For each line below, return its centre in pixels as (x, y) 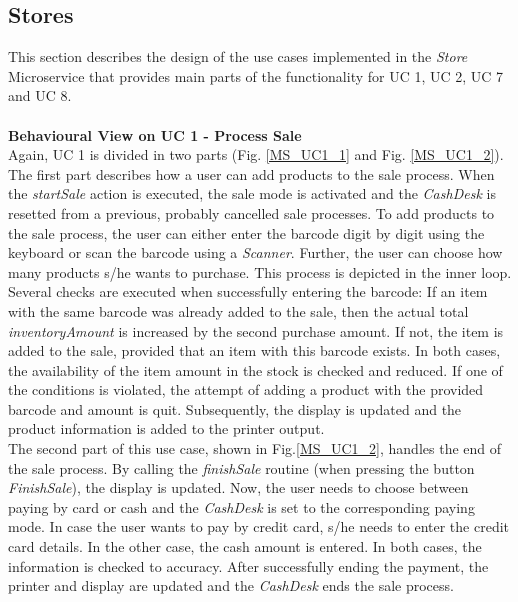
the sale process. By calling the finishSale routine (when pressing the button (241, 467)
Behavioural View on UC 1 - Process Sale (155, 134)
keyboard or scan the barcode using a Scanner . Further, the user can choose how (255, 252)
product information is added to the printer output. (166, 428)
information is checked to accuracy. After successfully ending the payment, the (248, 565)
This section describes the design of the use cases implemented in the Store (238, 56)
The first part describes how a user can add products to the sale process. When (251, 173)
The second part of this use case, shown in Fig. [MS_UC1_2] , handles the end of (255, 448)
